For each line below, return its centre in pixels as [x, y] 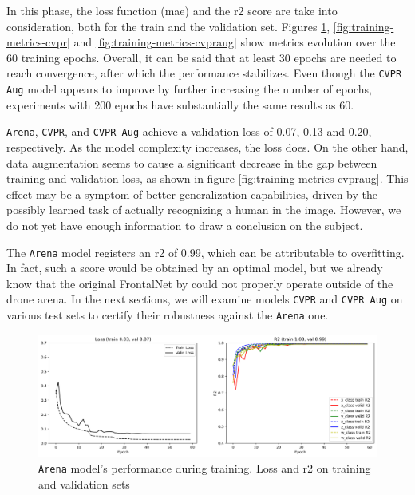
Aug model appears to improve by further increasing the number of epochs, [189, 89]
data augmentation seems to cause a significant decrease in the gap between [192, 162]
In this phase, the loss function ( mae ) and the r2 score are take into [172, 10]
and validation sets [84, 483]
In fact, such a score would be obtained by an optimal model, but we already [195, 268]
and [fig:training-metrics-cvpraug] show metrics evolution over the [235, 42]
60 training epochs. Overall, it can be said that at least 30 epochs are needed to [202, 57]
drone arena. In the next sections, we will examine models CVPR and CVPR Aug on [205, 299]
